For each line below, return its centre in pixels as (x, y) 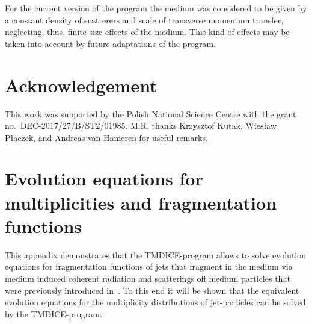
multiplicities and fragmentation (141, 202)
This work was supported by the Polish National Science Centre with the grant (151, 114)
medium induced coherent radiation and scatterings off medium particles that (148, 278)
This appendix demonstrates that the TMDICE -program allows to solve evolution (156, 254)
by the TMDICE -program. (54, 313)
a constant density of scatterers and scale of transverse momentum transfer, (144, 20)
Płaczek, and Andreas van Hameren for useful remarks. (106, 137)
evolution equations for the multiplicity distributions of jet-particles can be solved (155, 302)
